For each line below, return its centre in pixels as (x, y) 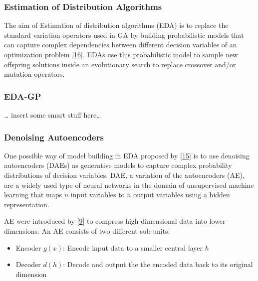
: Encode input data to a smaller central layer (133, 247)
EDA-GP (23, 96)
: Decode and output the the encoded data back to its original (158, 264)
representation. (27, 204)
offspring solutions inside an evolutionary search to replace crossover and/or (120, 64)
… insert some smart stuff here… (53, 115)
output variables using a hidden (182, 195)
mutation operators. (34, 74)
